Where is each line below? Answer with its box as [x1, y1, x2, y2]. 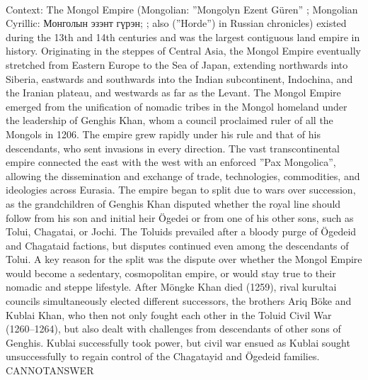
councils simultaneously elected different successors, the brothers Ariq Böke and [6, 294, 352, 308]
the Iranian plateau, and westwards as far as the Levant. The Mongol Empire [6, 85, 341, 100]
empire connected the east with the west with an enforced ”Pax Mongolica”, [6, 155, 336, 169]
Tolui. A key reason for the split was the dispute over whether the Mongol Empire [6, 252, 362, 267]
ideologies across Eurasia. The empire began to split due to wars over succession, [6, 182, 356, 197]
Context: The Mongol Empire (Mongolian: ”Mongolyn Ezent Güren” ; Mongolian [6, 1, 358, 16]
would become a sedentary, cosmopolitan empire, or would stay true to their [6, 265, 336, 280]
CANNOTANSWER [6, 363, 94, 378]
